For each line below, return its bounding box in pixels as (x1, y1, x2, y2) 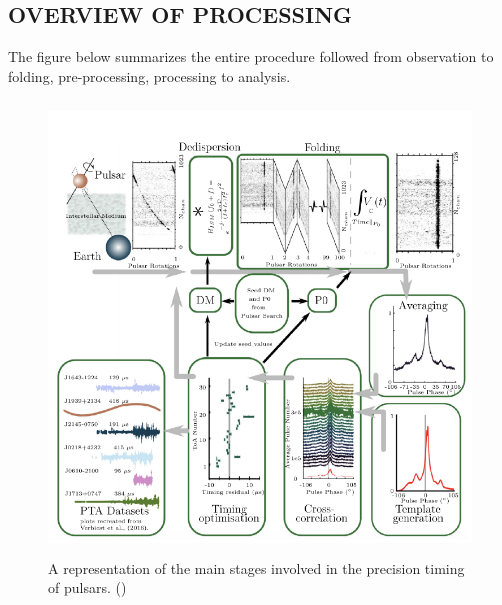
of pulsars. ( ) (48, 577, 127, 598)
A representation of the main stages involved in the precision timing (48, 557, 465, 578)
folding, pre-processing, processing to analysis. (8, 65, 291, 86)
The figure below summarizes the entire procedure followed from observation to (8, 46, 494, 67)
